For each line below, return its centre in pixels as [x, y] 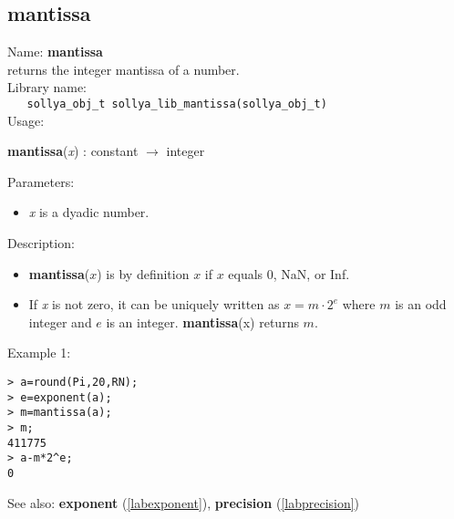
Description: [41, 243]
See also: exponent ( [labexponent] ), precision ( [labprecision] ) [184, 502]
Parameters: [41, 181]
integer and [60, 322]
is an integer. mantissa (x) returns [202, 322]
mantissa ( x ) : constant [73, 151]
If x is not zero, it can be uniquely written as [154, 304]
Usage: [26, 120]
